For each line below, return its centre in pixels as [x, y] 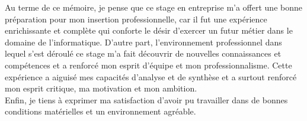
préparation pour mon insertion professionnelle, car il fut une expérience [136, 19]
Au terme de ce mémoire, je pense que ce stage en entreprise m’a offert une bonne [153, 7]
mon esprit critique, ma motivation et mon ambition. [101, 88]
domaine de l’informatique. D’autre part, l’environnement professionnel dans [143, 42]
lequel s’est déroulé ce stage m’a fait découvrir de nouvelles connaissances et [143, 53]
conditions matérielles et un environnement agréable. [100, 111]
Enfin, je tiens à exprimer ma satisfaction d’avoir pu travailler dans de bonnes [146, 99]
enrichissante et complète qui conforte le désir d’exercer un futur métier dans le [149, 30]
